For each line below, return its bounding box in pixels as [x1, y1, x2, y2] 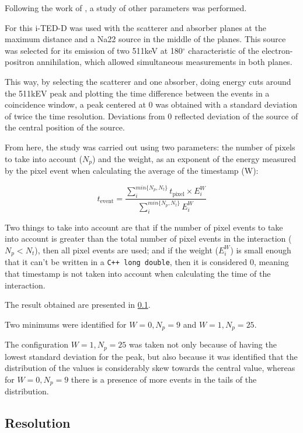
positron [5, 56, 34, 68]
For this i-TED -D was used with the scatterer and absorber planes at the [5, 21, 266, 33]
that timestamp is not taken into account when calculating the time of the [5, 267, 271, 280]
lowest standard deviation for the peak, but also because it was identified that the [5, 350, 298, 362]
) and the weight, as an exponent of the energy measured [92, 152, 297, 164]
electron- [262, 44, 293, 56]
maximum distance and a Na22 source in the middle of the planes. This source [5, 33, 286, 45]
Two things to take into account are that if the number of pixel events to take [5, 221, 283, 233]
